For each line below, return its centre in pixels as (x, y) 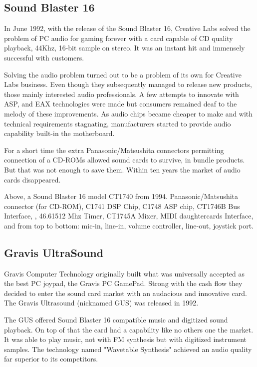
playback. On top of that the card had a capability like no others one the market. (129, 329)
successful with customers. (44, 57)
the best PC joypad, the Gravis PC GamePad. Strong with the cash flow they (123, 283)
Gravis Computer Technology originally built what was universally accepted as (125, 273)
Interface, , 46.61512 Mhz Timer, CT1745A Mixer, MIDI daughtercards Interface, (129, 216)
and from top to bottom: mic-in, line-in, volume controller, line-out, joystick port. (129, 225)
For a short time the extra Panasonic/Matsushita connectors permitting (114, 150)
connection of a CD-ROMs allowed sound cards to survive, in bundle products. (125, 160)
